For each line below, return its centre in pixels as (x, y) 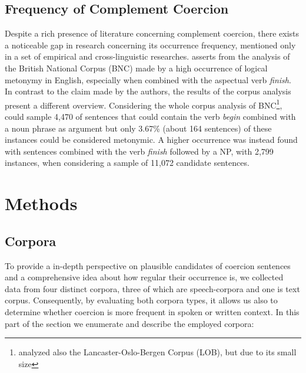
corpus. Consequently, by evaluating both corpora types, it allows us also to (141, 300)
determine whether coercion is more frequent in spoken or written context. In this (152, 311)
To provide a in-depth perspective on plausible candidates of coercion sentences (148, 265)
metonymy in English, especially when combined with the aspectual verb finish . (148, 79)
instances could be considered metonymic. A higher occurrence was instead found (151, 140)
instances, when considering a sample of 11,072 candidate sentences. (127, 163)
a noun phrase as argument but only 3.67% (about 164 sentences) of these (138, 128)
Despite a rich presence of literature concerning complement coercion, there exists (152, 33)
